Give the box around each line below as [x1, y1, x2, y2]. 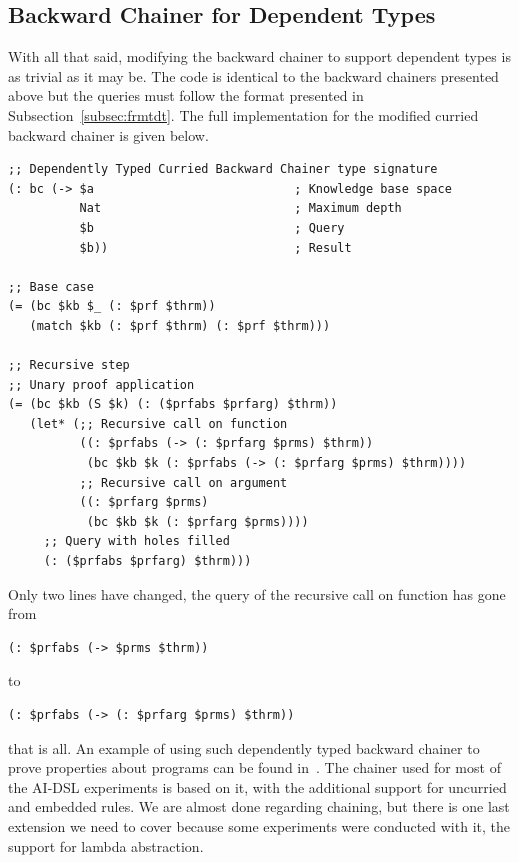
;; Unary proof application [8, 377, 195, 392]
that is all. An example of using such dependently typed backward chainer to [8, 737, 480, 758]
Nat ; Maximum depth [79, 201, 402, 216]
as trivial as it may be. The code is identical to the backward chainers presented [8, 65, 499, 86]
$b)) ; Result [79, 240, 352, 255]
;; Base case [8, 279, 94, 294]
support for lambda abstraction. [8, 835, 204, 856]
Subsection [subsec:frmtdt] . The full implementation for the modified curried [8, 104, 479, 125]
